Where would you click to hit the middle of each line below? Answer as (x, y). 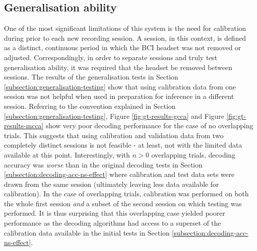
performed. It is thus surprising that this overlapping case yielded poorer (115, 213)
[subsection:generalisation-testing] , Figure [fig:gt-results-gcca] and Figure (114, 116)
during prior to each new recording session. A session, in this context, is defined (125, 38)
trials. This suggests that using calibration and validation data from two (114, 135)
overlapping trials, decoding (193, 154)
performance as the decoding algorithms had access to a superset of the (113, 223)
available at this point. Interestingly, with (67, 154)
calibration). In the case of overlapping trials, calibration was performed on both (127, 194)
